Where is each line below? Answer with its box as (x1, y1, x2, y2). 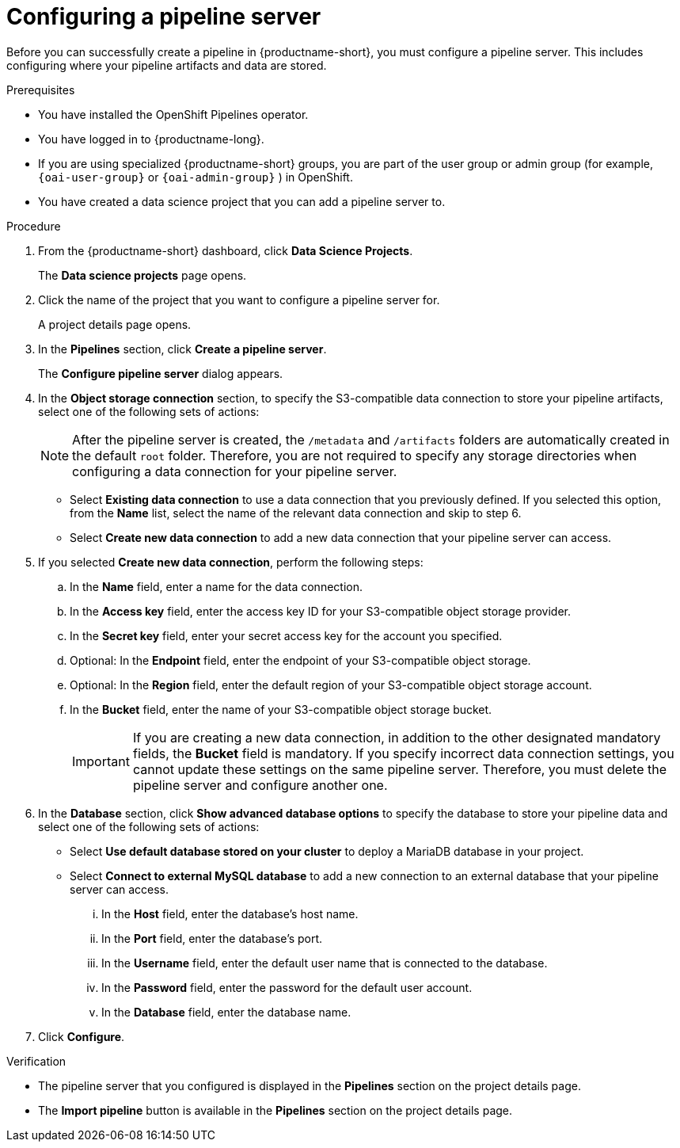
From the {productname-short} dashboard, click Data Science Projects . (38, 243, 413, 257)
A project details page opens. (38, 317, 192, 331)
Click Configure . (38, 1029, 125, 1043)
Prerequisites (6, 82, 75, 97)
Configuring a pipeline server (6, 3, 321, 30)
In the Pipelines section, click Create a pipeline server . (38, 341, 327, 356)
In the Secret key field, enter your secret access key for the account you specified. (70, 628, 503, 643)
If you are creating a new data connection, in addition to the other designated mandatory (132, 729, 661, 746)
